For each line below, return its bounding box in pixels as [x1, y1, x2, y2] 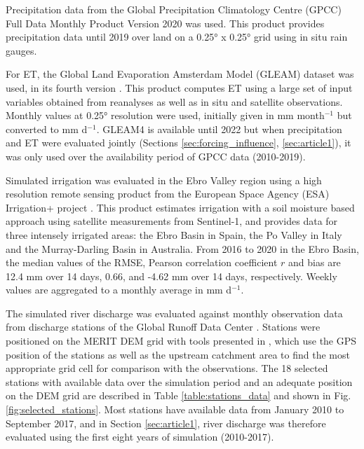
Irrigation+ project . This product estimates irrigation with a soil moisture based [6, 200, 355, 214]
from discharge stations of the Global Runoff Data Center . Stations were [6, 319, 321, 334]
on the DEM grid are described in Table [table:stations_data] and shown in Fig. [6, 388, 351, 403]
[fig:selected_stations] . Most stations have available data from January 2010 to [6, 402, 344, 417]
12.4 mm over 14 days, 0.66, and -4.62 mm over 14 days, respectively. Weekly [6, 268, 337, 283]
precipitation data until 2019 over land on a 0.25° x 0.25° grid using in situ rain [6, 29, 348, 44]
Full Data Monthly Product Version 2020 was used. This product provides [6, 15, 325, 30]
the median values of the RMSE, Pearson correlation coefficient [6, 255, 278, 270]
